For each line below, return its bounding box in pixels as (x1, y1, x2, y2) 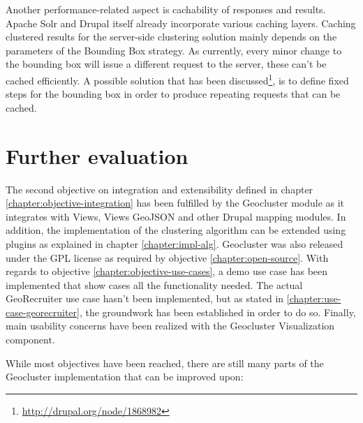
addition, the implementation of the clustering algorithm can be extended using (6, 223, 346, 237)
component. (6, 332, 55, 347)
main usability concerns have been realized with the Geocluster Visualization (6, 318, 335, 333)
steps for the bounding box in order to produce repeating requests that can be (6, 87, 341, 101)
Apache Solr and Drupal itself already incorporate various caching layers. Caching (6, 15, 356, 30)
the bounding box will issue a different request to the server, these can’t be (6, 57, 327, 71)
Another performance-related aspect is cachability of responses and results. (6, 2, 326, 16)
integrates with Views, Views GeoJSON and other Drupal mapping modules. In (6, 209, 346, 223)
